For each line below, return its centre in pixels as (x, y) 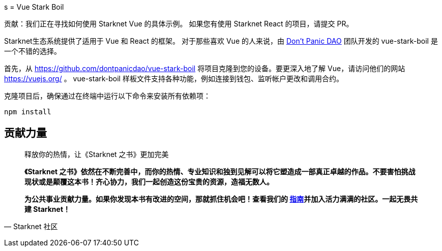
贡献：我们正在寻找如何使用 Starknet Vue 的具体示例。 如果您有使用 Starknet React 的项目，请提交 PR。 (179, 24)
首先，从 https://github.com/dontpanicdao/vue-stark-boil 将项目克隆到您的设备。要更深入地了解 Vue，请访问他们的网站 (205, 68)
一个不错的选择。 (33, 51)
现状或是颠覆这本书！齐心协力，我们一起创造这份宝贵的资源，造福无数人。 (149, 181)
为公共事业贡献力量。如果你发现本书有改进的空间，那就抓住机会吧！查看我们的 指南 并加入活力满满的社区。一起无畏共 (221, 199)
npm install (28, 112)
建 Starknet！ (48, 209)
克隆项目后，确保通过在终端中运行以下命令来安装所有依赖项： (107, 96)
